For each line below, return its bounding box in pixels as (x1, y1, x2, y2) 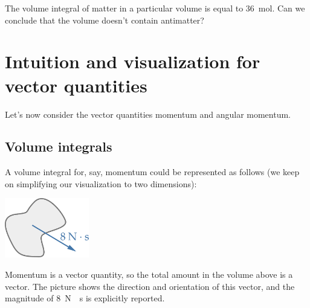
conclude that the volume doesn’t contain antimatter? (5, 13, 204, 26)
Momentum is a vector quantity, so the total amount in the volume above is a (5, 268, 293, 281)
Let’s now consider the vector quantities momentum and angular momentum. (5, 107, 291, 120)
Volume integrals (5, 137, 112, 156)
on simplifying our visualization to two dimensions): (5, 177, 197, 190)
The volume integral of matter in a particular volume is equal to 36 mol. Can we (5, 2, 305, 14)
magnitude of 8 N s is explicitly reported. (5, 292, 165, 304)
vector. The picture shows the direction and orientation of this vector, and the (5, 280, 295, 292)
